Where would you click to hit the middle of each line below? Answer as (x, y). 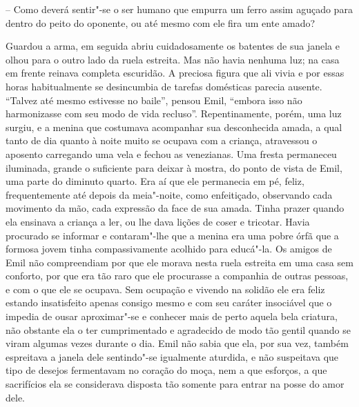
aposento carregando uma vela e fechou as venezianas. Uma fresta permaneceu (171, 153)
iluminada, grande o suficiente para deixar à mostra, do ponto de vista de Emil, (174, 167)
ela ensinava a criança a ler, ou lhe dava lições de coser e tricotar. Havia (158, 221)
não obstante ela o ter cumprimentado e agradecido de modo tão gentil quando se (178, 329)
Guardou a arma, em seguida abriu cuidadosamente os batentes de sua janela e (173, 46)
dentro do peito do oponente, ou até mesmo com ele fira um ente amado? (161, 22)
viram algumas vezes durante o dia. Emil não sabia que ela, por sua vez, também (177, 343)
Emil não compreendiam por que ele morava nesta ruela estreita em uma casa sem (179, 262)
